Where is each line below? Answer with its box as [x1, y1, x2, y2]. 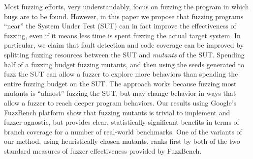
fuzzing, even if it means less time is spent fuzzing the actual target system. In [4, 30, 241, 40]
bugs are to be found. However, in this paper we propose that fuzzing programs [4, 11, 244, 21]
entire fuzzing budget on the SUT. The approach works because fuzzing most [4, 78, 237, 88]
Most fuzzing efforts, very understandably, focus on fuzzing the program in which [4, 1, 249, 11]
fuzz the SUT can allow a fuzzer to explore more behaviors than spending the [4, 69, 238, 79]
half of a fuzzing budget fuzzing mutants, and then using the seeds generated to [4, 59, 245, 69]
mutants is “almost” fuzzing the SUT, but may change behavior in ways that [4, 88, 236, 98]
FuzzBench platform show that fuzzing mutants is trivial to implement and [4, 107, 230, 117]
